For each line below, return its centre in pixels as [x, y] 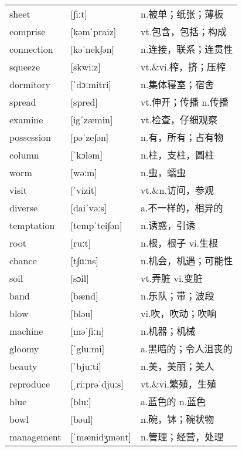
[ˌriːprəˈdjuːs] [97, 383]
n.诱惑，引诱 [168, 225]
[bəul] [82, 419]
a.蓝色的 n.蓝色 [173, 402]
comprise [28, 31]
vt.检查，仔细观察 [179, 120]
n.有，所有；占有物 [182, 137]
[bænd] [84, 295]
